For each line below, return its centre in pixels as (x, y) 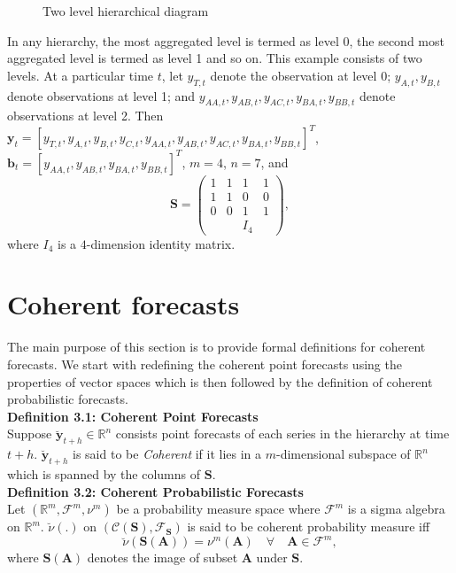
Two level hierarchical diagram (126, 11)
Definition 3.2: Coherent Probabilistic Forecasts (155, 491)
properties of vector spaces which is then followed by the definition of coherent (220, 381)
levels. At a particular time (81, 75)
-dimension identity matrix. (161, 243)
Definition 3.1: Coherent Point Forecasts (133, 416)
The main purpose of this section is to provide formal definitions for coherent (216, 347)
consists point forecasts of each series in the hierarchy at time (282, 434)
